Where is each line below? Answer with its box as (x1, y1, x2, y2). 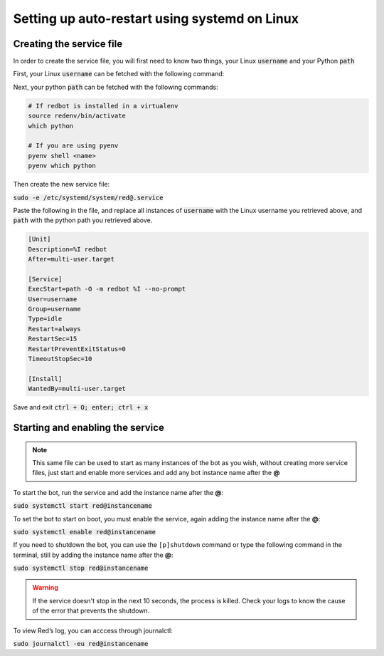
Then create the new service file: (13, 180, 110, 189)
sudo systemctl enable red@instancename (13, 528, 156, 536)
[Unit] (28, 235, 51, 244)
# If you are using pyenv (28, 142, 119, 150)
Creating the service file (13, 38, 123, 50)
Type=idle (28, 315, 63, 323)
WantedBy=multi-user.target (28, 385, 126, 393)
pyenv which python (28, 162, 96, 170)
